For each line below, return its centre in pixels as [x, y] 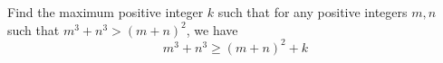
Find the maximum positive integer [106, 12]
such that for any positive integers [313, 12]
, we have [212, 29]
